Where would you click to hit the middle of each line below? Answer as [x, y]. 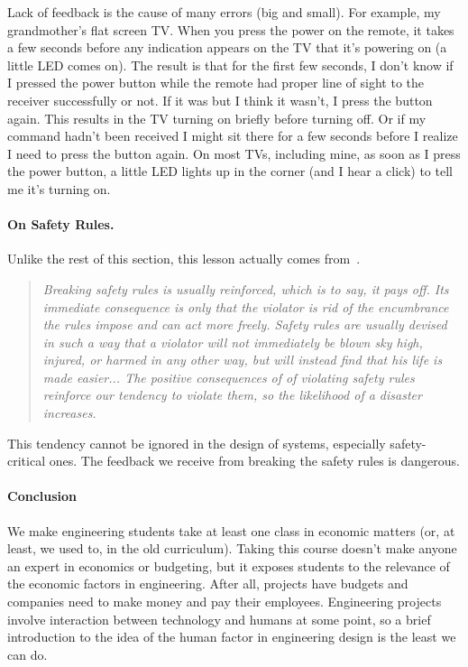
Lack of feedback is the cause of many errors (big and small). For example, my [224, 12]
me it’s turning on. [59, 188]
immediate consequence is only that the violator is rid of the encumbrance [246, 306]
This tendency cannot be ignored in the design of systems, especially [197, 443]
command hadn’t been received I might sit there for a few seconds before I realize [233, 136]
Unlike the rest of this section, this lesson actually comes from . [184, 259]
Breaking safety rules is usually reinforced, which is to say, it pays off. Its [246, 288]
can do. [28, 654]
